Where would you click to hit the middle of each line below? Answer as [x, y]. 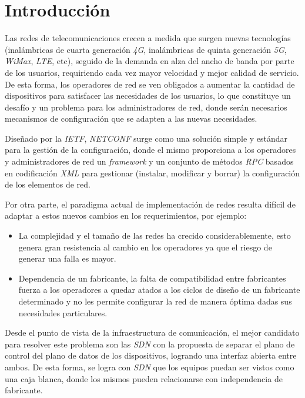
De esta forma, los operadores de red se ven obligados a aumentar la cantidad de [150, 84]
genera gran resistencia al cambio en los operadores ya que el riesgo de [145, 247]
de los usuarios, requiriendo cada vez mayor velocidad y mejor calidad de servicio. [152, 72]
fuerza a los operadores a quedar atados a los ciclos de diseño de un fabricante [159, 290]
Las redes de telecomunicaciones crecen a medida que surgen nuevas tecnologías [148, 38]
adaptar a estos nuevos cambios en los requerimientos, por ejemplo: [126, 215]
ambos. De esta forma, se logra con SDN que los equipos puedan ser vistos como [150, 367]
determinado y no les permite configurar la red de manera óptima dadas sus [155, 301]
